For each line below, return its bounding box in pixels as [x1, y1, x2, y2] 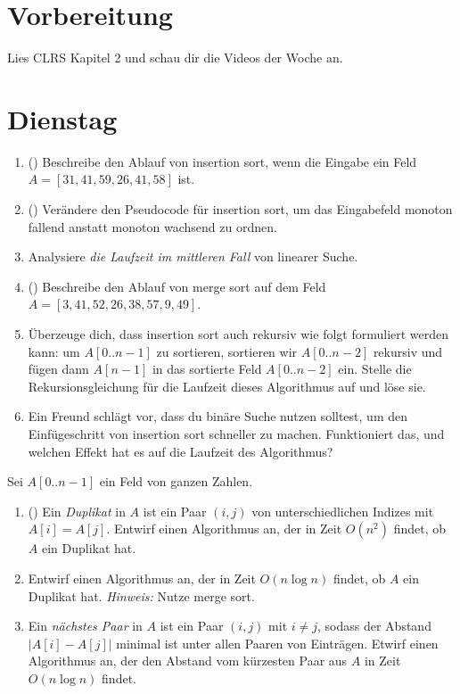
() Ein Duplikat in [28, 501, 126, 520]
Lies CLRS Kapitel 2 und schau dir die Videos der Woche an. [7, 48, 343, 67]
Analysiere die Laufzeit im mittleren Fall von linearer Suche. [28, 247, 358, 266]
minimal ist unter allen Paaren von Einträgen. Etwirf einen [116, 633, 439, 652]
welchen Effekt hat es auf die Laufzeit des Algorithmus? [28, 442, 333, 460]
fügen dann [28, 359, 89, 378]
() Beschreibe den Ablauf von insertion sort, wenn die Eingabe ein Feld [28, 152, 417, 170]
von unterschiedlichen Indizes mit [251, 501, 434, 520]
